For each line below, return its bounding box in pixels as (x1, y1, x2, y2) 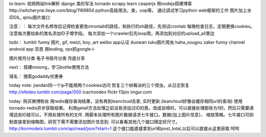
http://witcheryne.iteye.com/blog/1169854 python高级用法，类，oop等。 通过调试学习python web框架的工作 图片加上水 (9, 7, 252, 13)
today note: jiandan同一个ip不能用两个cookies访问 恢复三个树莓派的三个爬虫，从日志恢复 (9, 82, 190, 88)
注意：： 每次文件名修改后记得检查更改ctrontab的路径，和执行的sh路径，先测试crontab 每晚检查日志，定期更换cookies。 (9, 24, 255, 29)
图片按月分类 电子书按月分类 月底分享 (9, 55, 85, 61)
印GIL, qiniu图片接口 (9, 14, 50, 20)
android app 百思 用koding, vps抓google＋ (9, 46, 96, 52)
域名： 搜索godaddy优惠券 (9, 73, 64, 79)
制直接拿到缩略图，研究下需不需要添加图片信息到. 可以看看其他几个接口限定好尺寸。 (9, 118, 180, 125)
